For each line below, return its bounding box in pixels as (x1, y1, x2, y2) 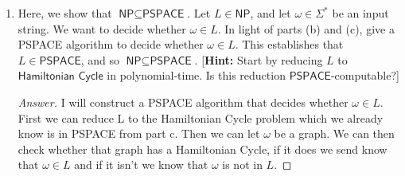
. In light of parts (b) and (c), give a (217, 20, 395, 37)
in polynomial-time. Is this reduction (107, 67, 286, 84)
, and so (80, 51, 120, 68)
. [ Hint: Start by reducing (194, 51, 323, 68)
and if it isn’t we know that (74, 156, 208, 173)
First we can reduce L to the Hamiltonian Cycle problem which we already (18, 109, 384, 126)
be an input (332, 5, 389, 21)
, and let (250, 5, 291, 21)
